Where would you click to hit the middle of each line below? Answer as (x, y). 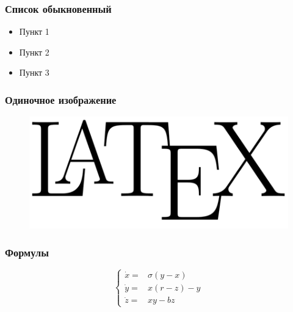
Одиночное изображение (61, 99)
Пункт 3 (34, 72)
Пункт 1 (34, 31)
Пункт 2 (34, 52)
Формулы (27, 252)
